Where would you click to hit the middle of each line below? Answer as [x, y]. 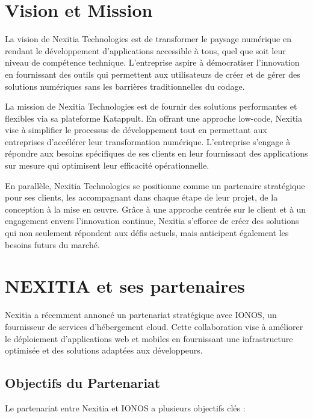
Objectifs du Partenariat [83, 383]
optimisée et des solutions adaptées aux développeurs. [104, 350]
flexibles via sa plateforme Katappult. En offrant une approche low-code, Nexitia [153, 118]
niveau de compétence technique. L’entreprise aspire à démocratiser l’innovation [152, 62]
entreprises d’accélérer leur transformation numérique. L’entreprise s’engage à [148, 141]
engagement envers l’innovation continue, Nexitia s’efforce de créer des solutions [152, 221]
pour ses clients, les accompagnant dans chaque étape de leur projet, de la [141, 197]
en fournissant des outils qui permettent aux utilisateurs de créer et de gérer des [153, 74]
